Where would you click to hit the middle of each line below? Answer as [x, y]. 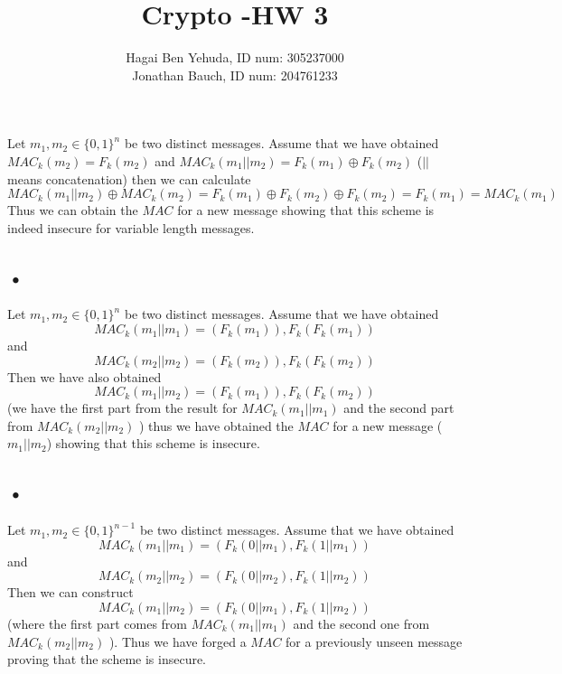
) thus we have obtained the [216, 425]
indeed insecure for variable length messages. [131, 227]
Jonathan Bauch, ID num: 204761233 [235, 75]
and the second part [399, 408]
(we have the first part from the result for [122, 408]
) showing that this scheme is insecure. [153, 443]
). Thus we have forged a [178, 641]
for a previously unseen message [374, 641]
